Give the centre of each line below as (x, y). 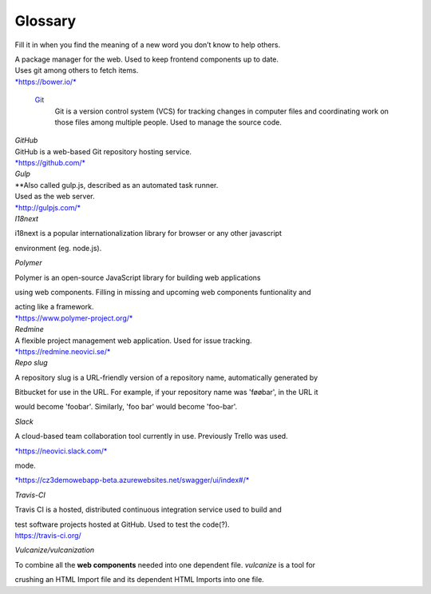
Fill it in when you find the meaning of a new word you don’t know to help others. (148, 45)
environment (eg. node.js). (58, 248)
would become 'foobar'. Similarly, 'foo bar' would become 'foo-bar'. (126, 407)
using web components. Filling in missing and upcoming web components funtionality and (163, 292)
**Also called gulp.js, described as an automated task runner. (117, 185)
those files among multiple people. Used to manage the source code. (168, 122)
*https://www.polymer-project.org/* (74, 318)
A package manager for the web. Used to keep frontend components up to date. (147, 59)
